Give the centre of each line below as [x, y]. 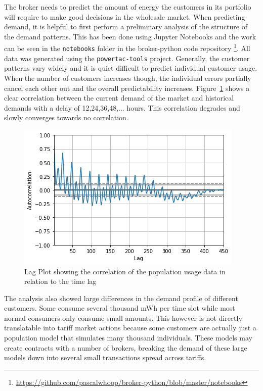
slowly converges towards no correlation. [66, 117]
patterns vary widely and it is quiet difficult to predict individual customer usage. [131, 68]
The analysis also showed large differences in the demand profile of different [121, 298]
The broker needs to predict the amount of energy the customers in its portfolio [128, 7]
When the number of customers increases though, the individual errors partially [128, 78]
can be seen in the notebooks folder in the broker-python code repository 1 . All [127, 47]
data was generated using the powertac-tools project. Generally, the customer [127, 58]
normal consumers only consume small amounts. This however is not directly [123, 317]
